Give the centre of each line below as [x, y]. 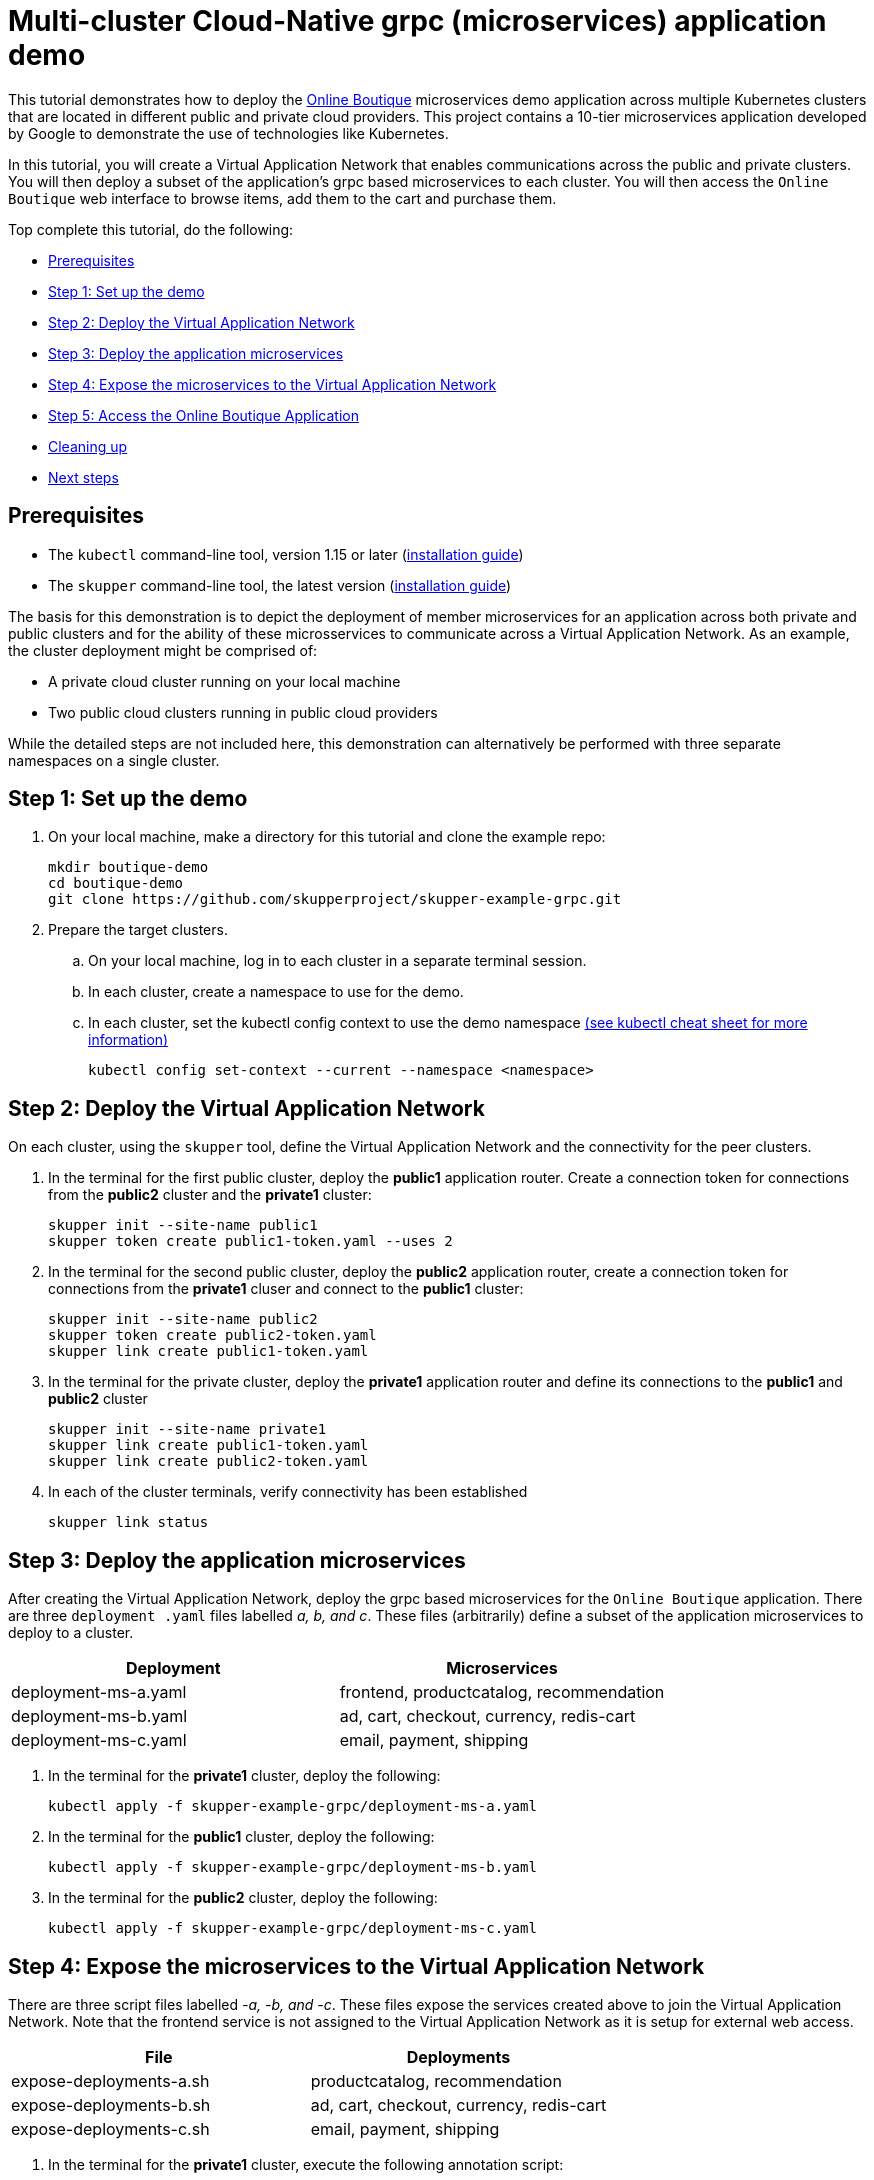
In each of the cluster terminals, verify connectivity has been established [288, 1492]
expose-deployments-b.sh [111, 2104]
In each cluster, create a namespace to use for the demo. [276, 992]
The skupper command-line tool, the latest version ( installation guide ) [280, 585]
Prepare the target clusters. [138, 930]
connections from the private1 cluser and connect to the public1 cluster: [286, 1289]
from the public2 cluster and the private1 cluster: [210, 1195]
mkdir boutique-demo [128, 867]
